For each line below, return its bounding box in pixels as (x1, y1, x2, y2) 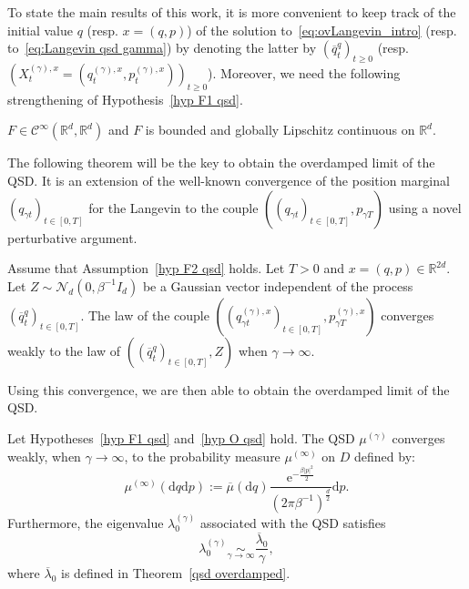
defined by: (354, 446, 415, 465)
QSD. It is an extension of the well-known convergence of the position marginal (7, 170, 450, 189)
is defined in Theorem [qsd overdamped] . (61, 564, 291, 583)
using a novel (388, 198, 462, 217)
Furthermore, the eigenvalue (7, 513, 164, 532)
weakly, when (7, 446, 81, 465)
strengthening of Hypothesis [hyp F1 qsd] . (7, 89, 243, 108)
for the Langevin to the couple (88, 198, 259, 217)
